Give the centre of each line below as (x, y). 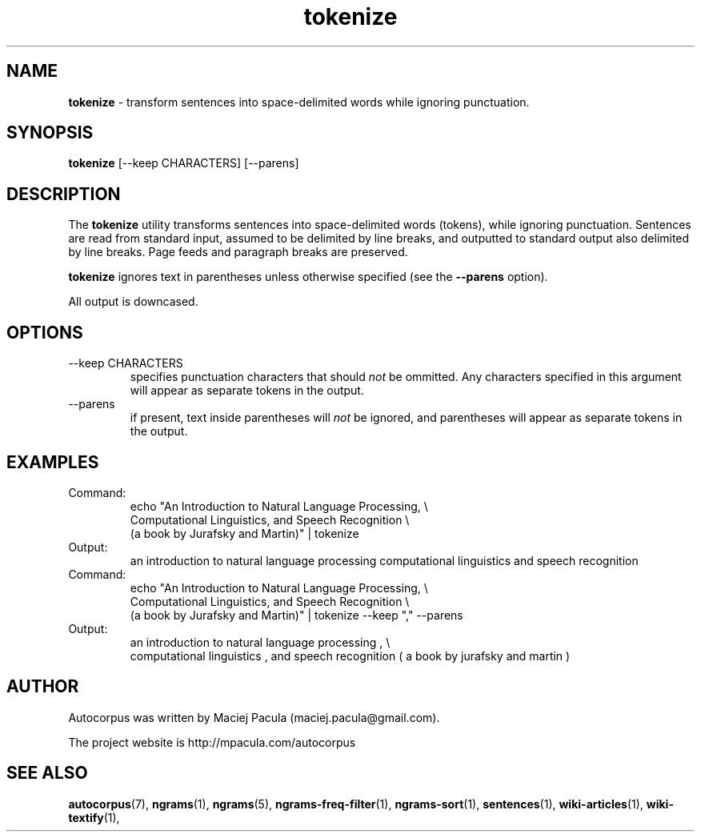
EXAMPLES (53, 462)
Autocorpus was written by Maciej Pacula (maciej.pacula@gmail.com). (254, 717)
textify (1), (94, 817)
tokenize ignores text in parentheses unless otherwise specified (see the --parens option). (308, 277)
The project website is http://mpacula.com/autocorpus (212, 742)
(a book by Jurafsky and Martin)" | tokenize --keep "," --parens (296, 615)
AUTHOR (43, 687)
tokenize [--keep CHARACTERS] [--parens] (184, 163)
